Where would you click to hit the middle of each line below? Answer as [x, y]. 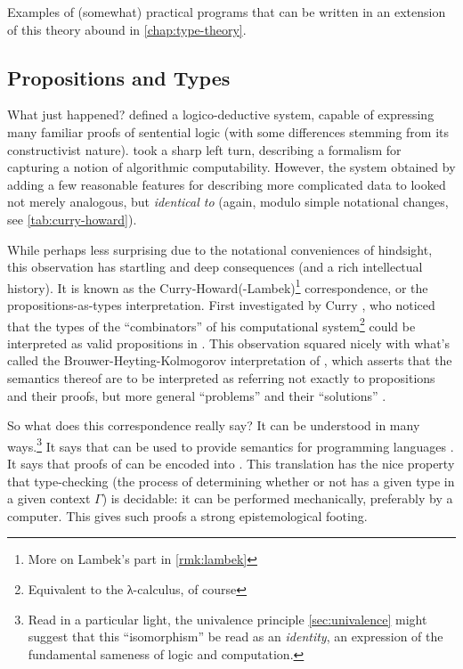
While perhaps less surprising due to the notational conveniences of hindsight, [220, 249]
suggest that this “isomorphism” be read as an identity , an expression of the [236, 636]
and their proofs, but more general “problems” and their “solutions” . [197, 395]
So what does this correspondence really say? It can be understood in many [214, 425]
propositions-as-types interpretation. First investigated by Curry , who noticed [221, 304]
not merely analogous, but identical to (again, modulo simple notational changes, [228, 202]
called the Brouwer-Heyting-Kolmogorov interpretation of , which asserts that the [230, 360]
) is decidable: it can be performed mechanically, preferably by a [277, 498]
